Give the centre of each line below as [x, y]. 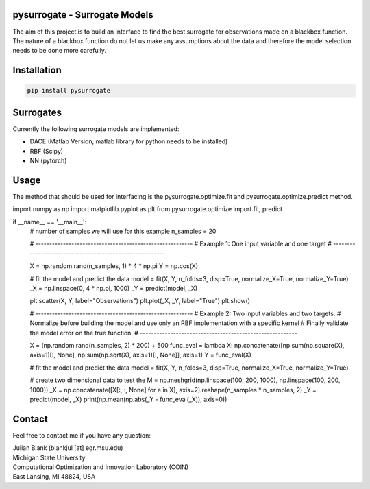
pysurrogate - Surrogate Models [83, 15]
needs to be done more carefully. [59, 51]
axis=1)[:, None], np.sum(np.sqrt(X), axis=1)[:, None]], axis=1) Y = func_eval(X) [140, 355]
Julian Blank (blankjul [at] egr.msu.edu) [68, 448]
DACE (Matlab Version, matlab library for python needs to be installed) [129, 141]
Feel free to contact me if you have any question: [82, 435]
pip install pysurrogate [69, 91]
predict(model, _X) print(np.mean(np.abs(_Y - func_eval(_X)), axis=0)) [128, 399]
